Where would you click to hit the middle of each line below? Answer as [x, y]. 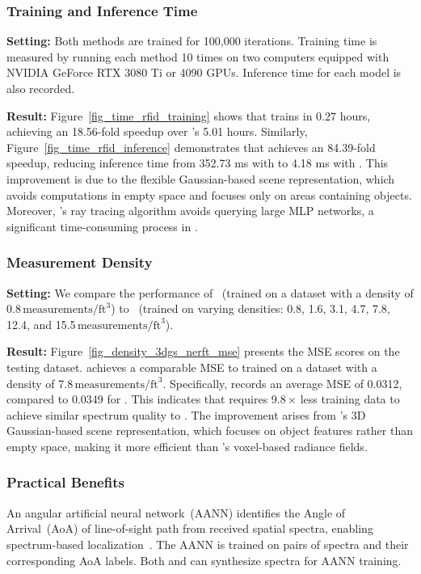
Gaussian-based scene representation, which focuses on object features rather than [210, 430]
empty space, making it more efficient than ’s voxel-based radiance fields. [187, 446]
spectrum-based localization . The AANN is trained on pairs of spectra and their [208, 544]
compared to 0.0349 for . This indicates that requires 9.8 [146, 399]
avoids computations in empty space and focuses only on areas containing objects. [209, 194]
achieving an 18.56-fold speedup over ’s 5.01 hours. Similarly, [157, 131]
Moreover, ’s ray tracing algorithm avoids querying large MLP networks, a [190, 211]
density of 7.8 [40, 383]
